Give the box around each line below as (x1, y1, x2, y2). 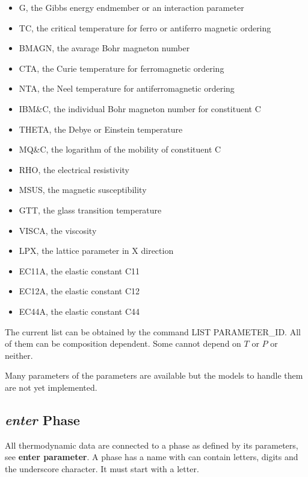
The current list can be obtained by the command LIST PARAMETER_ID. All (5, 325, 301, 338)
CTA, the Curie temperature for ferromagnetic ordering (19, 62, 224, 74)
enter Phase (5, 410, 80, 429)
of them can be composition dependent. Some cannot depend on (5, 337, 241, 350)
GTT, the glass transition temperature (19, 203, 162, 216)
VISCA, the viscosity (19, 224, 97, 236)
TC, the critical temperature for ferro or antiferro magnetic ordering (19, 21, 271, 34)
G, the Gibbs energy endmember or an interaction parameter (19, 1, 244, 13)
